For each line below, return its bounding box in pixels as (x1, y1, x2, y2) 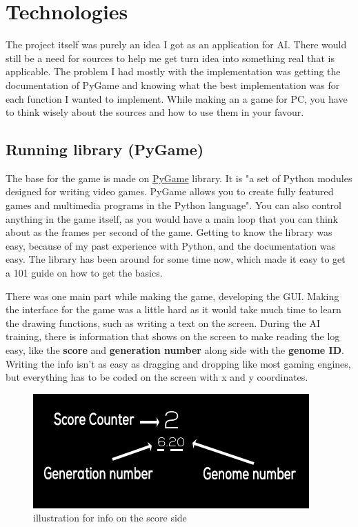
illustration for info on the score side (33, 510, 187, 525)
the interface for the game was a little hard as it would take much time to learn (6, 302, 341, 317)
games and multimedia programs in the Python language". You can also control (6, 198, 341, 212)
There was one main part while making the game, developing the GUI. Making (6, 288, 339, 303)
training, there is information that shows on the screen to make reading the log (6, 329, 340, 344)
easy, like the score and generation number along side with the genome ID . (6, 343, 344, 357)
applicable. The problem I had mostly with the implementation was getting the (6, 64, 341, 79)
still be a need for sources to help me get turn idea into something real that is (6, 50, 335, 65)
